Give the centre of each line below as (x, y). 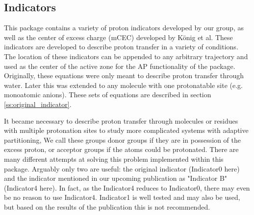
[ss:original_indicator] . (38, 104)
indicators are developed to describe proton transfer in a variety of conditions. (121, 47)
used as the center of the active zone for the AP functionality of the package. (120, 66)
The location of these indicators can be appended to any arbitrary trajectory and (126, 56)
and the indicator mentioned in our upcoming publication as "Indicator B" (116, 178)
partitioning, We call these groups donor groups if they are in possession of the (122, 140)
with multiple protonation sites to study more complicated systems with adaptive (126, 130)
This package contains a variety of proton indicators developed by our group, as (124, 28)
